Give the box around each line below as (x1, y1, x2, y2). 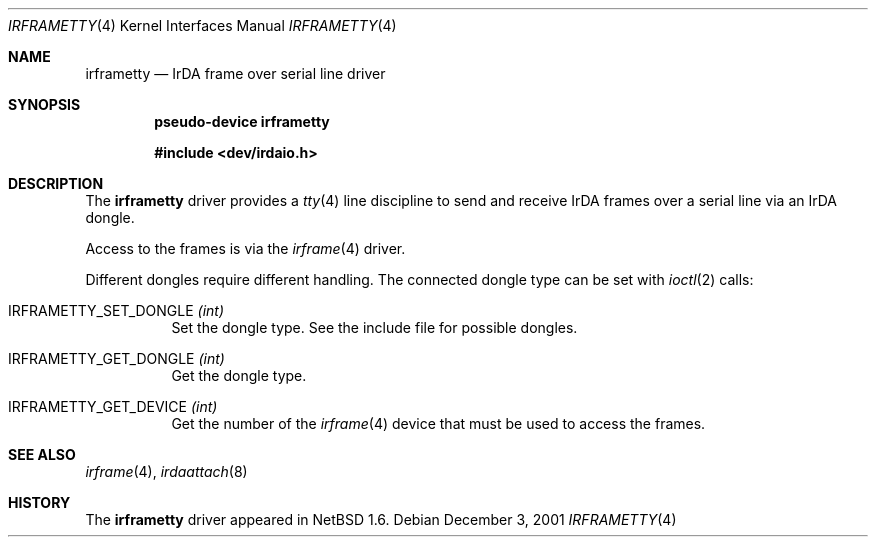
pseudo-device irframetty (154, 113, 330, 130)
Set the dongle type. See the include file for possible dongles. (171, 319, 578, 336)
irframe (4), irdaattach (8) (85, 463, 248, 480)
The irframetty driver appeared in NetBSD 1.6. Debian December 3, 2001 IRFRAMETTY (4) (85, 511, 677, 528)
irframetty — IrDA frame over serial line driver (85, 65, 386, 82)
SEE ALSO (8, 446, 76, 463)
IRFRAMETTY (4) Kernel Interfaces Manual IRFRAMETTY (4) (8, 17, 397, 34)
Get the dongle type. (171, 367, 307, 384)
